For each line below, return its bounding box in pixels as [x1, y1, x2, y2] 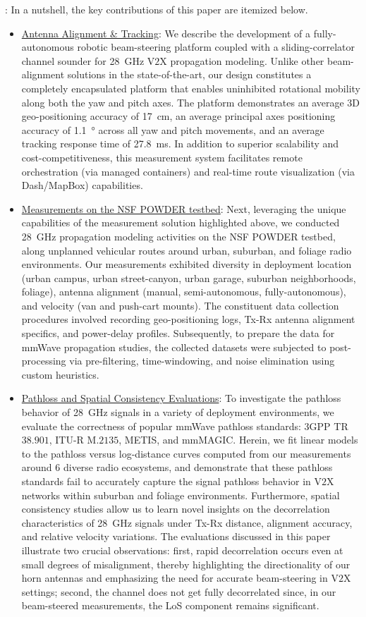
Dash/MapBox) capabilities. [21, 178, 143, 193]
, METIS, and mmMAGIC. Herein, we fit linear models [118, 432, 358, 447]
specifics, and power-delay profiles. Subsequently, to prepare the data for [21, 326, 335, 341]
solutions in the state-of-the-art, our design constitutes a [67, 67, 312, 82]
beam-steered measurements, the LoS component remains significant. [21, 598, 319, 613]
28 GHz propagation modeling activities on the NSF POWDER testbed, [21, 228, 336, 243]
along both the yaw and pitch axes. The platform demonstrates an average [21, 94, 344, 109]
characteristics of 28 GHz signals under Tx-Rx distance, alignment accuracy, [21, 515, 353, 530]
